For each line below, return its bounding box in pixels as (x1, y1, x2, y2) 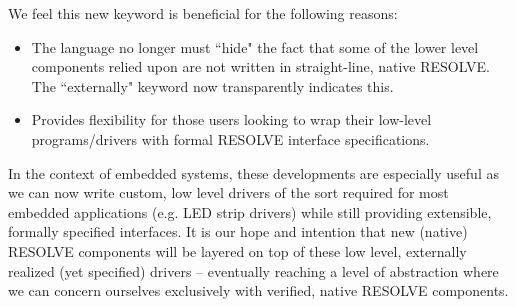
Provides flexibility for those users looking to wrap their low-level (31, 109, 432, 130)
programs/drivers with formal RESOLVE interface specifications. (31, 128, 430, 149)
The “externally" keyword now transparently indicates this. (31, 75, 394, 96)
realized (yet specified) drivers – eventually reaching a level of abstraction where (8, 260, 499, 281)
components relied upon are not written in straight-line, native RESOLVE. (31, 56, 490, 77)
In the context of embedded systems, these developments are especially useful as (8, 162, 499, 183)
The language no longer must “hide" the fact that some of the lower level (31, 36, 479, 57)
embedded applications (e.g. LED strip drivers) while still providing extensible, (8, 201, 492, 222)
